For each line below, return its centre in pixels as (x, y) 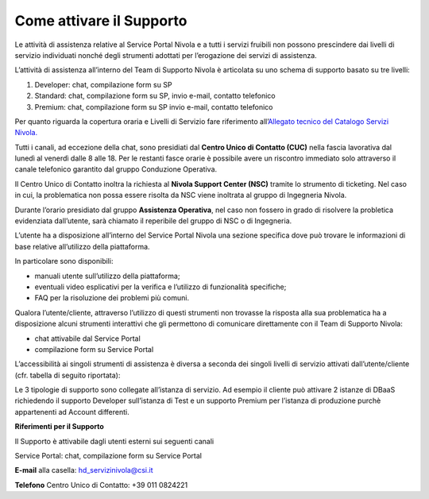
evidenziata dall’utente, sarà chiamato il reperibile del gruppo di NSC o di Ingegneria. (153, 221)
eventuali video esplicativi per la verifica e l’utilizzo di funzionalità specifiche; (160, 287)
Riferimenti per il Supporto (59, 427)
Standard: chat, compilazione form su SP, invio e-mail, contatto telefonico (155, 96)
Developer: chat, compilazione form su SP (103, 84)
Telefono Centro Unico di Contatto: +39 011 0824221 (101, 485)
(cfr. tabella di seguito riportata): (68, 375)
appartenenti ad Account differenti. (72, 412)
